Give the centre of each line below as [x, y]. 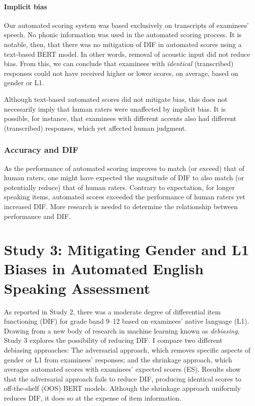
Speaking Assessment [77, 288]
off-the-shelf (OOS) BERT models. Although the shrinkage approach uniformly [122, 388]
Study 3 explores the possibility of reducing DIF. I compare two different [113, 340]
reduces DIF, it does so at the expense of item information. [93, 397]
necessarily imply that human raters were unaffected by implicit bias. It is [115, 108]
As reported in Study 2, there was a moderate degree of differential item [112, 311]
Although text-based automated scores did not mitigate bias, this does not [116, 99]
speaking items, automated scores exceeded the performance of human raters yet [125, 197]
